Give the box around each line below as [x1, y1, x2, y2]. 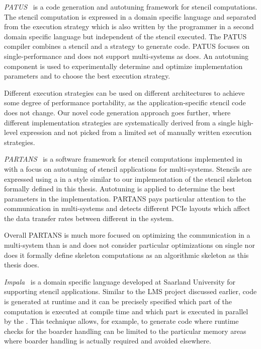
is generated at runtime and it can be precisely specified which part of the [4, 296, 232, 307]
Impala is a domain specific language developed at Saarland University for [4, 276, 236, 287]
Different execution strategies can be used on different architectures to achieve [4, 87, 245, 98]
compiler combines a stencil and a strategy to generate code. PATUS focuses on [4, 41, 249, 51]
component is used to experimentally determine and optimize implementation [4, 60, 243, 71]
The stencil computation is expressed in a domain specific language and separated [4, 11, 256, 22]
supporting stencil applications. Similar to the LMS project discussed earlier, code [4, 286, 257, 297]
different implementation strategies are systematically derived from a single [4, 117, 236, 127]
